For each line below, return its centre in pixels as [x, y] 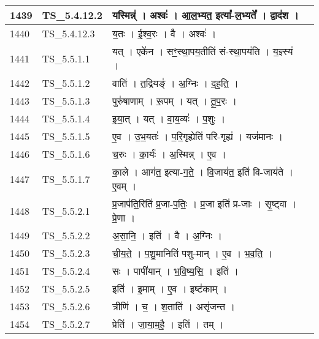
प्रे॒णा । [124, 218]
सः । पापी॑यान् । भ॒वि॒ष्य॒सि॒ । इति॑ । [175, 271]
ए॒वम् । [125, 186]
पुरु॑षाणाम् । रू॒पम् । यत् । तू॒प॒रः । [175, 101]
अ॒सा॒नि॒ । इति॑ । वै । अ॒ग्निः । [167, 235]
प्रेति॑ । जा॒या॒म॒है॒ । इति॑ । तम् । [168, 324]
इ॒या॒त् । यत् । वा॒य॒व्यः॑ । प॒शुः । [169, 118]
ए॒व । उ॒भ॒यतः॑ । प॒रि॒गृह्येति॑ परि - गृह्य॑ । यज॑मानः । [198, 136]
